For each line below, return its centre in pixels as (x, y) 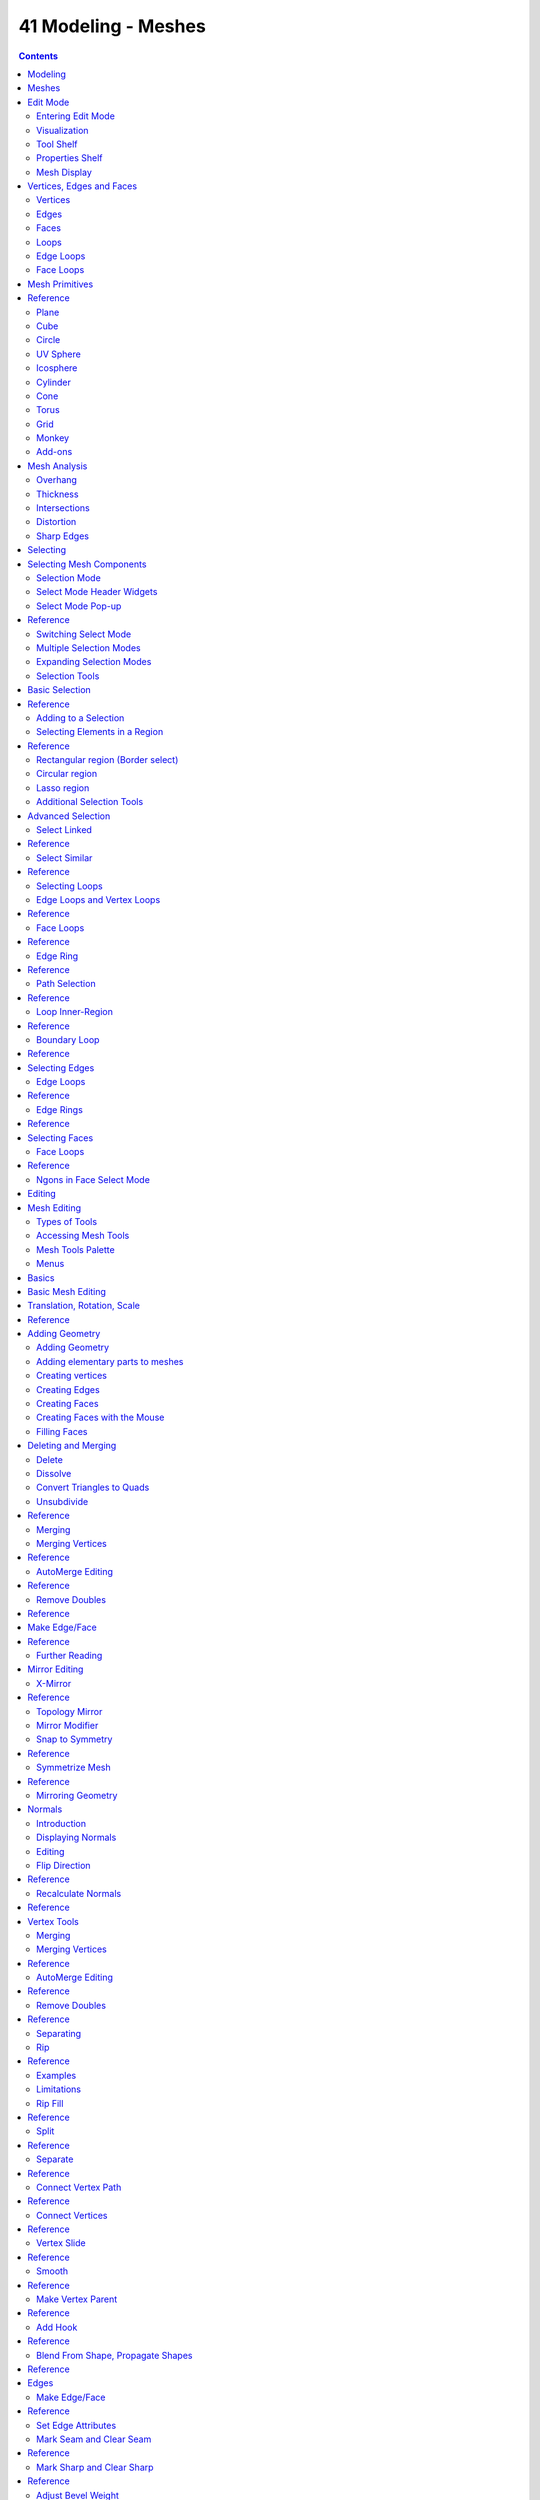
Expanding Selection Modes (94, 662)
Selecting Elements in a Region (100, 732)
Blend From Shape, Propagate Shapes (114, 2355)
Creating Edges (68, 1389)
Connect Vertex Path (79, 2187)
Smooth (52, 2271)
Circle (48, 340)
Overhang (56, 480)
